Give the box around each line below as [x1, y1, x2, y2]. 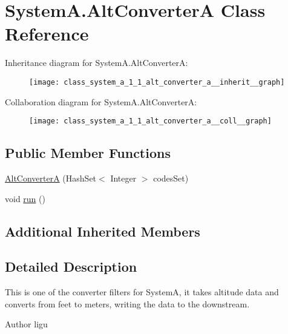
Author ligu [5, 318, 48, 330]
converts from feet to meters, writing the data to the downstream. [5, 297, 250, 310]
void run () [5, 192, 45, 205]
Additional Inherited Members [5, 221, 200, 240]
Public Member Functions [5, 143, 171, 162]
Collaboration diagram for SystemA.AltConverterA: [5, 95, 197, 108]
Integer [110, 172, 137, 185]
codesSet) [153, 172, 189, 185]
